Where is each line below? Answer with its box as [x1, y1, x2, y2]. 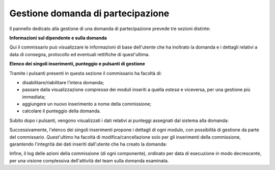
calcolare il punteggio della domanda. [22, 108, 101, 114]
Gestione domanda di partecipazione [9, 8, 170, 19]
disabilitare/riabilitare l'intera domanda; [22, 79, 104, 85]
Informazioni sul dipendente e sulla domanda [9, 35, 107, 41]
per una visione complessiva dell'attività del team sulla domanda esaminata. [9, 157, 169, 163]
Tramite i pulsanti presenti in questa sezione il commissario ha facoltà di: [9, 70, 162, 76]
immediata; [22, 93, 46, 100]
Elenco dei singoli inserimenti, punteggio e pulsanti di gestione [9, 61, 145, 67]
